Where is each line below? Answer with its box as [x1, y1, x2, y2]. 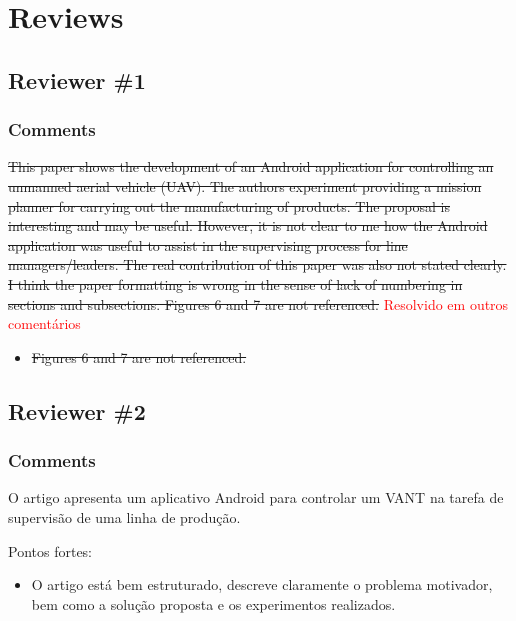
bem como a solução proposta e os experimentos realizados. [31, 593, 396, 614]
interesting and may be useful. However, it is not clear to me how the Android [8, 215, 488, 236]
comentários [8, 313, 81, 334]
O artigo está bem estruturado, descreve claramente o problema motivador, [31, 574, 493, 595]
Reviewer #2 [8, 395, 146, 426]
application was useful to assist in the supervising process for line [8, 234, 408, 255]
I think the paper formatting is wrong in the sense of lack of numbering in [8, 273, 463, 294]
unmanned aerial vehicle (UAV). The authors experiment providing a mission [8, 175, 482, 196]
